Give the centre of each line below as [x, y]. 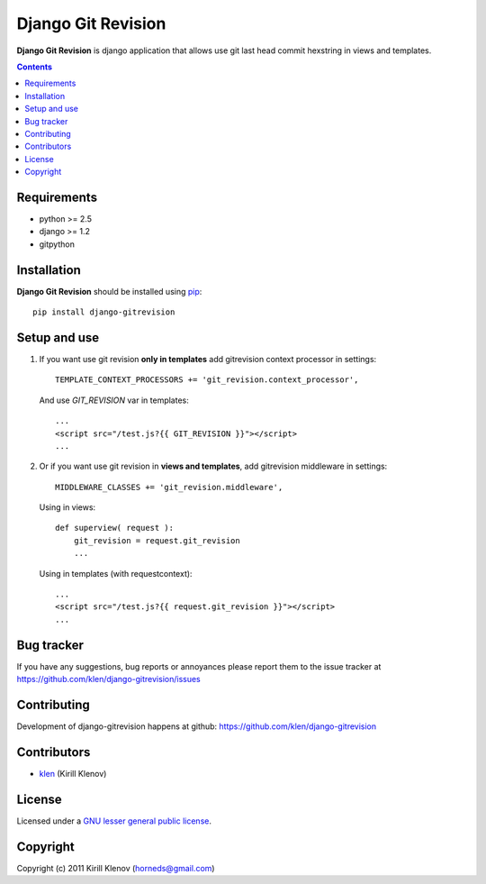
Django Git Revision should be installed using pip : [109, 291]
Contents [35, 67]
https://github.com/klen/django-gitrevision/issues [109, 679]
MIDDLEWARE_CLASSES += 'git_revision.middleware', [169, 487]
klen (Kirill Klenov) [73, 773]
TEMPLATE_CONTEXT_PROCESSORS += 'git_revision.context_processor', [207, 380]
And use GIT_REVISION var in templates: [114, 400]
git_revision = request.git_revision [157, 540]
